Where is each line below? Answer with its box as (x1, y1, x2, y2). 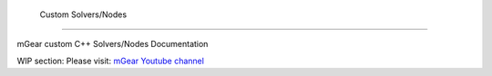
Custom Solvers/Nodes (39, 9, 128, 20)
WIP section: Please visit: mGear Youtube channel (16, 55, 205, 66)
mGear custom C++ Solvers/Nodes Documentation (16, 39, 209, 50)
